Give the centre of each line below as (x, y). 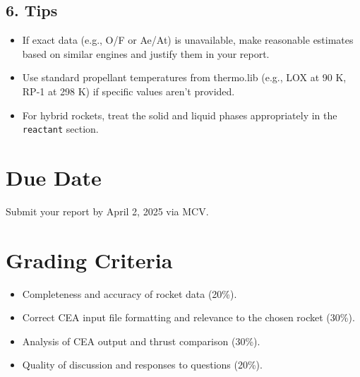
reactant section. (60, 129)
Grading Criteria (89, 259)
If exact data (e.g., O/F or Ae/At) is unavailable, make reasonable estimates (188, 40)
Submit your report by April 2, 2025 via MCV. (107, 211)
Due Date (54, 178)
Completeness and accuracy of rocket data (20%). (130, 293)
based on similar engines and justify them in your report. (146, 53)
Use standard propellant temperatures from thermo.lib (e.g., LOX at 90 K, (184, 77)
